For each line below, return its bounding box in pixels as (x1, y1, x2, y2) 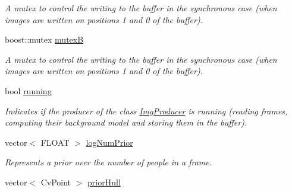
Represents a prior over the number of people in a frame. (5, 156, 212, 168)
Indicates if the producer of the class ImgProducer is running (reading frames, (5, 104, 288, 117)
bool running (5, 84, 52, 97)
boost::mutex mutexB (5, 33, 84, 46)
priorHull (87, 175, 121, 188)
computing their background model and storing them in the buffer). (5, 116, 247, 129)
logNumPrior (86, 136, 133, 148)
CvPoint (40, 175, 71, 188)
